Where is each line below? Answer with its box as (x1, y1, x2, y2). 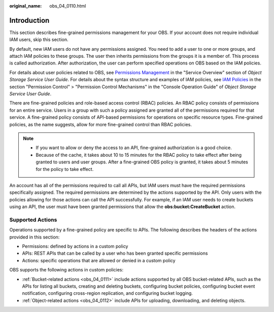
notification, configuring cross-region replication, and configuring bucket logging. (22, 290, 193, 296)
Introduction (9, 16, 50, 25)
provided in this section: (9, 234, 60, 240)
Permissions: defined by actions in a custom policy (22, 244, 128, 250)
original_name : (9, 3, 42, 9)
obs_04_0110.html (49, 3, 86, 9)
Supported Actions (9, 216, 57, 223)
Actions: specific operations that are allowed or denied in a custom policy (22, 257, 176, 263)
